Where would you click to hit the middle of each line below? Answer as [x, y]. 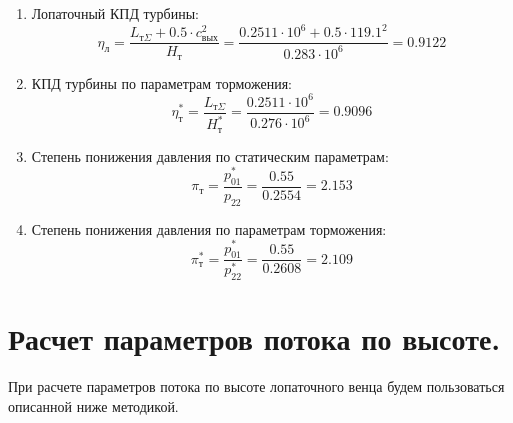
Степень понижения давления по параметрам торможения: [209, 228]
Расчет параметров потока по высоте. [254, 338]
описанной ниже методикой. [93, 405]
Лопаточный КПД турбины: [115, 13]
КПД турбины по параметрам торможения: [161, 82]
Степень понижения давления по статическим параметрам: [210, 155]
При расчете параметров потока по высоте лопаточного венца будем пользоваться [256, 386]
